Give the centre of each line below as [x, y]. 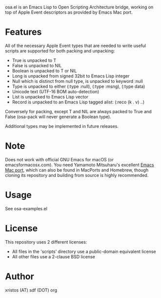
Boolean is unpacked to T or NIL [44, 71]
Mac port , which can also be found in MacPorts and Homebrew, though [77, 170]
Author [20, 276]
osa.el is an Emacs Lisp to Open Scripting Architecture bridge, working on [79, 7]
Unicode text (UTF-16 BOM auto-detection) [56, 91]
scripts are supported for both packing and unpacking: [60, 50]
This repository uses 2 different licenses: [46, 242]
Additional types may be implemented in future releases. [62, 126]
